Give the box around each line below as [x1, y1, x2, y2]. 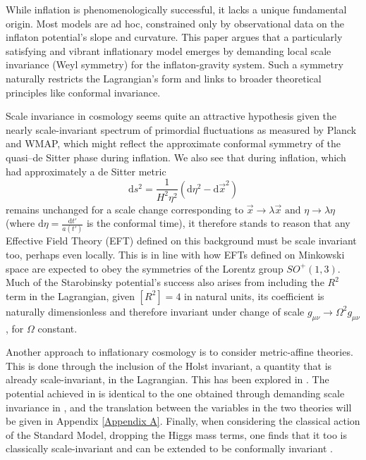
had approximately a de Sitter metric [6, 163, 166, 178]
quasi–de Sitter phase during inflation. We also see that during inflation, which [6, 149, 346, 164]
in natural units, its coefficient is [184, 288, 324, 303]
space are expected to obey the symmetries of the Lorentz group [6, 261, 283, 275]
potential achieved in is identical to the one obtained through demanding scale [6, 385, 345, 400]
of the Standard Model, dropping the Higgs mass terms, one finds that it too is [6, 427, 347, 442]
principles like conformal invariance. [6, 85, 161, 99]
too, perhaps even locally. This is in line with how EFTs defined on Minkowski [6, 247, 345, 262]
